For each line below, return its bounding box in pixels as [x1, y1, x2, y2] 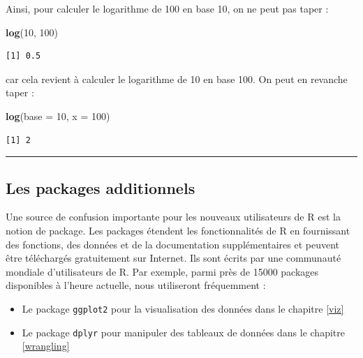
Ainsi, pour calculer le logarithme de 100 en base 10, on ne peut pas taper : [6, 1, 329, 15]
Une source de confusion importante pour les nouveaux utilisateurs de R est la [6, 209, 341, 224]
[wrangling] [22, 338, 70, 353]
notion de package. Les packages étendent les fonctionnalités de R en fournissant [6, 223, 350, 237]
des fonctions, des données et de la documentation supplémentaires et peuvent [6, 237, 340, 251]
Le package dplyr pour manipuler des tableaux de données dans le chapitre [22, 325, 345, 339]
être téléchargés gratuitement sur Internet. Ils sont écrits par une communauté [6, 251, 341, 265]
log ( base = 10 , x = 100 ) [6, 108, 110, 123]
